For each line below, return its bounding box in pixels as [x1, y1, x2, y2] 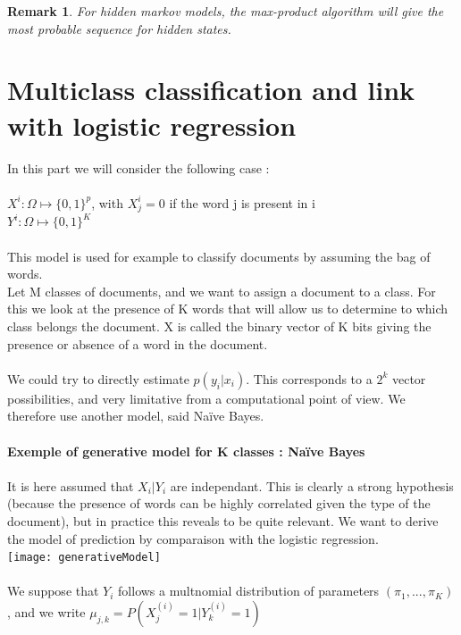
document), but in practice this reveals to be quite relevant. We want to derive [7, 511, 439, 530]
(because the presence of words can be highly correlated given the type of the [7, 494, 431, 513]
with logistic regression [7, 106, 297, 143]
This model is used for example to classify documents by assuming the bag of [7, 246, 431, 265]
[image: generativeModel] [7, 551, 161, 564]
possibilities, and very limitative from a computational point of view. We [7, 389, 406, 407]
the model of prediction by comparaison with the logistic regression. [7, 529, 379, 547]
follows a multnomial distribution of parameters [118, 581, 380, 600]
